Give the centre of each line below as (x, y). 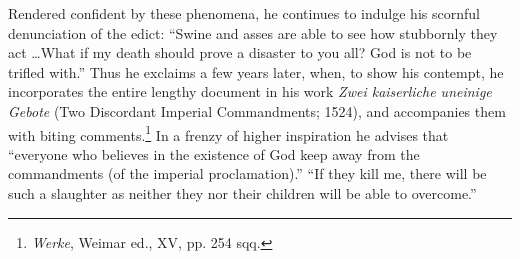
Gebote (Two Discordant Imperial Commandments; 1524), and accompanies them (257, 110)
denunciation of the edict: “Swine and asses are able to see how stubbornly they (253, 32)
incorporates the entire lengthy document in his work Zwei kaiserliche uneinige (250, 91)
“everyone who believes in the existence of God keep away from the (214, 153)
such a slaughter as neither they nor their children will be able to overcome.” (242, 193)
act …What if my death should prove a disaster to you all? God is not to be (240, 52)
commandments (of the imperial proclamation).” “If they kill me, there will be (247, 173)
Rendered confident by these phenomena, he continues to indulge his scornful (244, 13)
